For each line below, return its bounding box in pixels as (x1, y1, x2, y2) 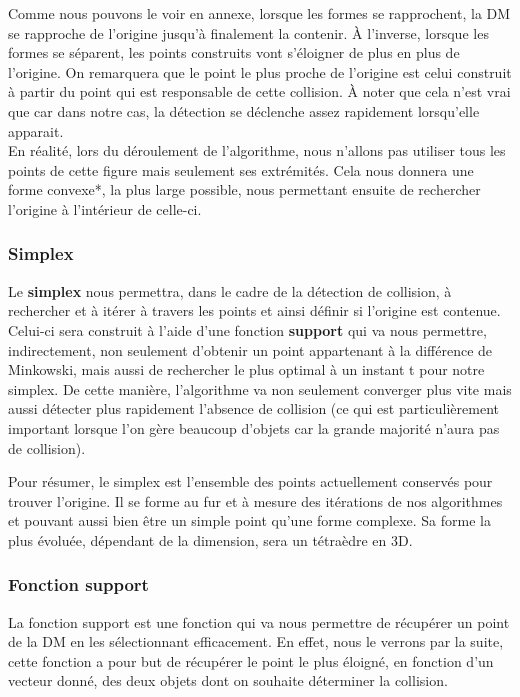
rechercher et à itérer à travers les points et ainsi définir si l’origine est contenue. (8, 300, 501, 321)
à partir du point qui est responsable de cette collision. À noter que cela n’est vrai (8, 81, 511, 102)
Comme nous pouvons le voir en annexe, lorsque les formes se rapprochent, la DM (8, 3, 511, 23)
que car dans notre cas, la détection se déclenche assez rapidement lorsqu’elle (8, 100, 480, 121)
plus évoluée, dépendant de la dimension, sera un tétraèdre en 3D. (8, 529, 413, 550)
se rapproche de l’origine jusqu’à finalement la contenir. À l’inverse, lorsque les (8, 22, 489, 43)
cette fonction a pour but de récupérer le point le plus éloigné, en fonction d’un (8, 650, 494, 671)
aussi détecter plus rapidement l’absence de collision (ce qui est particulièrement (8, 398, 499, 419)
